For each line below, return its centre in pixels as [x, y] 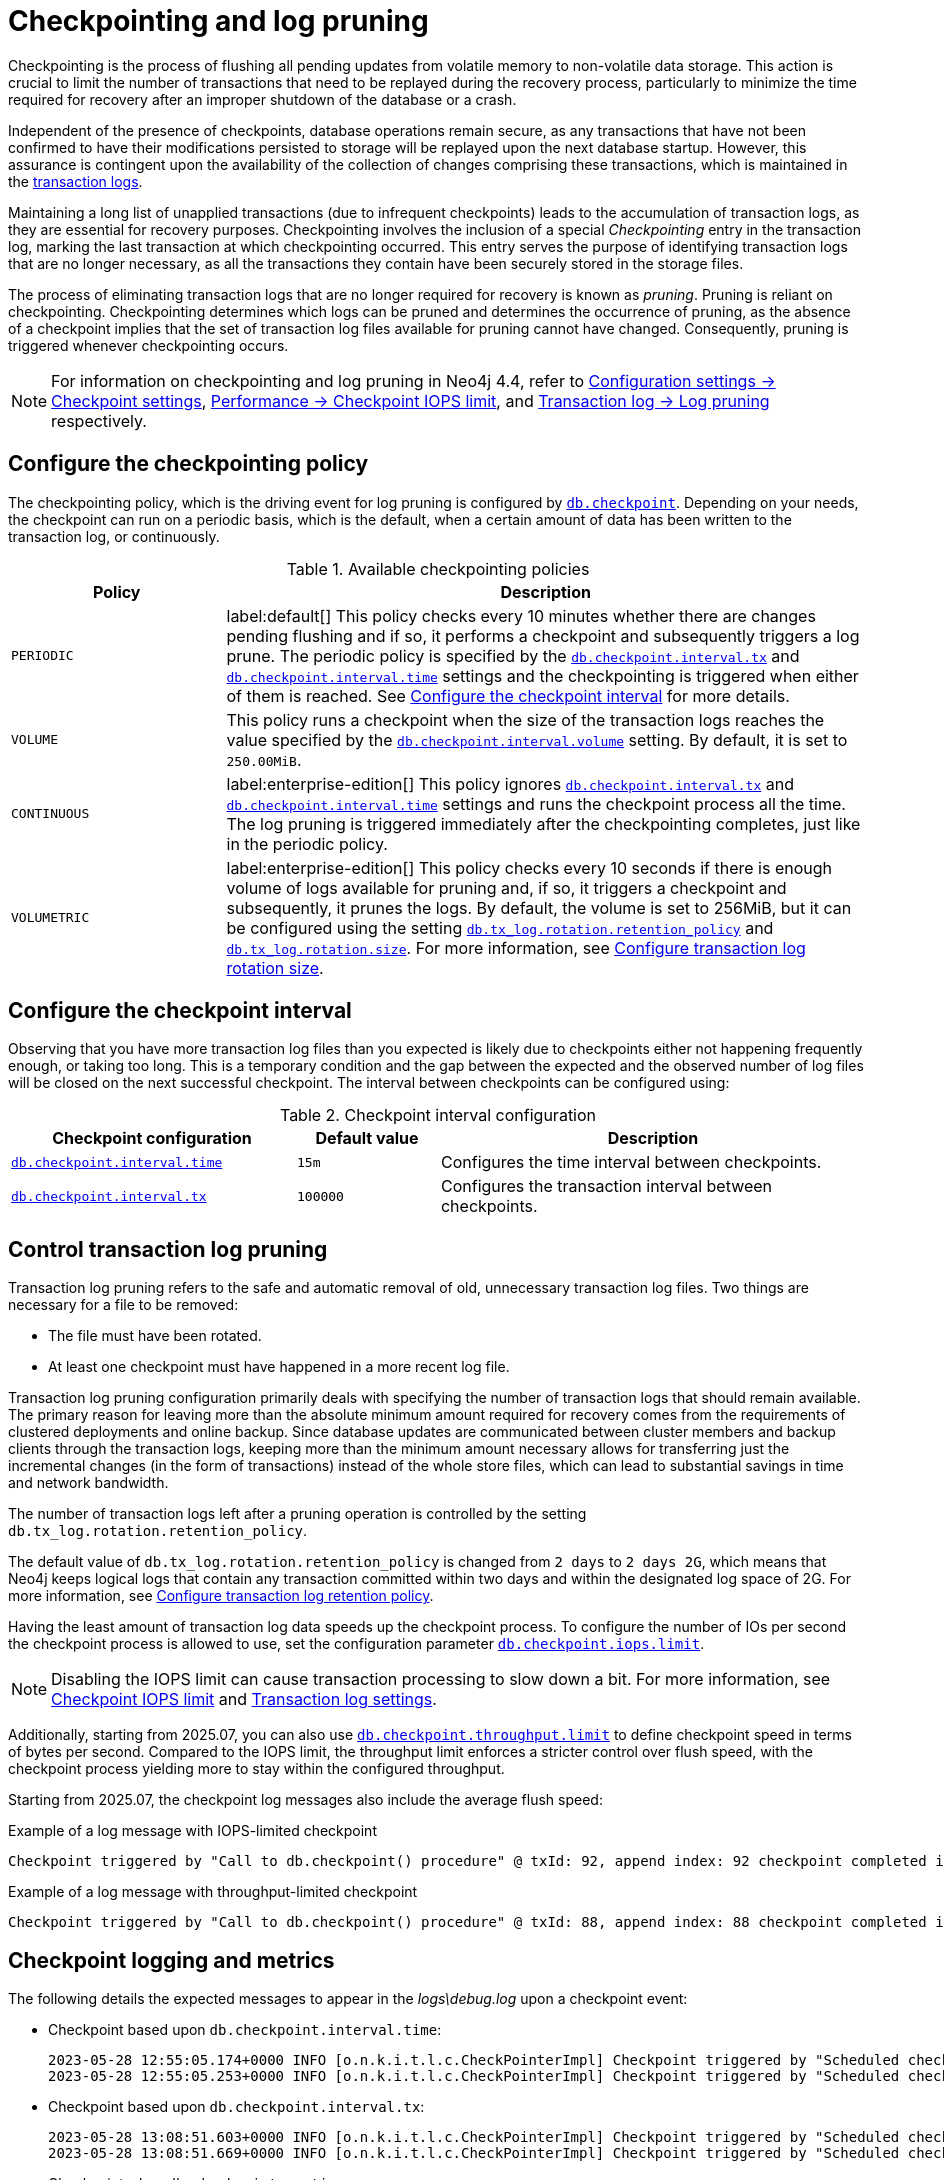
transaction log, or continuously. [114, 536]
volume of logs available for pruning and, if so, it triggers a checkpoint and [506, 887]
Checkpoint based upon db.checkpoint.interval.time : [245, 2030]
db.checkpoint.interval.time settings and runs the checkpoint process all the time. [536, 803]
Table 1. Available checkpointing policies [438, 568]
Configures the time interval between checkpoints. [631, 1162]
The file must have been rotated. [155, 1336]
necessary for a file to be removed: [123, 1305]
